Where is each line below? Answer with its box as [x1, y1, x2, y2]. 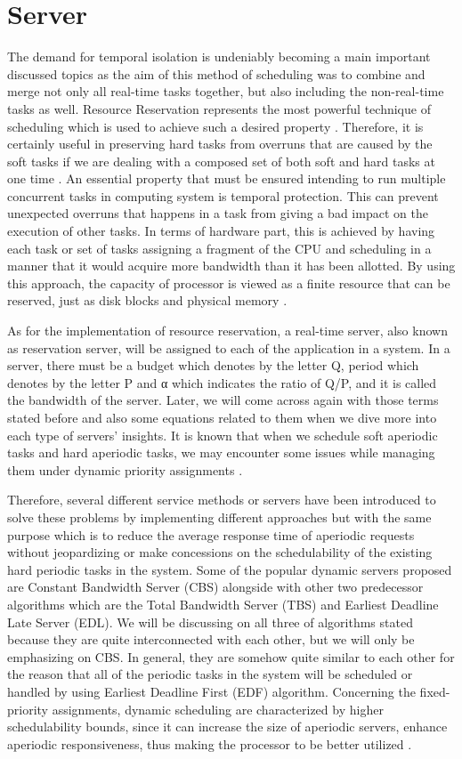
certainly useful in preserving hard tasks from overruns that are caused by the [7, 134, 433, 153]
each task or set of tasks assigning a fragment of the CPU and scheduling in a [7, 238, 432, 257]
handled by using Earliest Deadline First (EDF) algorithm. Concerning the [7, 682, 416, 700]
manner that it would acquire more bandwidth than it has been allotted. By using [7, 256, 456, 275]
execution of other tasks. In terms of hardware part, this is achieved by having [7, 222, 435, 240]
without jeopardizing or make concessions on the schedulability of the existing [7, 543, 433, 561]
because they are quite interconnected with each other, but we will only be [7, 630, 415, 649]
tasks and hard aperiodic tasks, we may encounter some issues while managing [7, 443, 435, 462]
